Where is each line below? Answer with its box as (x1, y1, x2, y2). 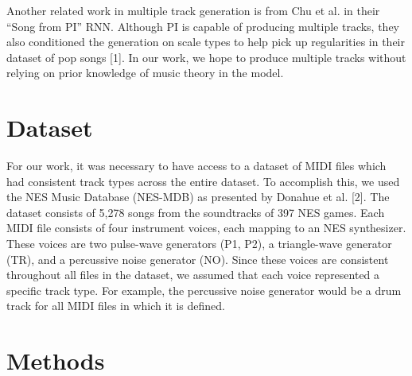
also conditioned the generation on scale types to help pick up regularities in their (6, 33, 405, 50)
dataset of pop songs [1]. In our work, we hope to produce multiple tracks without (6, 48, 406, 65)
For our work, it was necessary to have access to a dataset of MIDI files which (6, 157, 387, 174)
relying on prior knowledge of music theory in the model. (6, 64, 284, 81)
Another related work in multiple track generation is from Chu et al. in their (6, 2, 380, 18)
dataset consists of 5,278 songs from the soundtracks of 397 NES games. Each (6, 204, 385, 220)
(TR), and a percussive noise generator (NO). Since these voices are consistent (6, 250, 389, 267)
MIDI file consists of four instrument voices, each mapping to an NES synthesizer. (6, 219, 406, 236)
